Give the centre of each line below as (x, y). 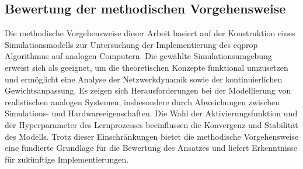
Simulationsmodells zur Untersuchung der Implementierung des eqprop (131, 44)
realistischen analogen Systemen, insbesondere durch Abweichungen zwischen (142, 101)
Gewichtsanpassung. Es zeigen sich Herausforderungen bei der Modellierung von (148, 90)
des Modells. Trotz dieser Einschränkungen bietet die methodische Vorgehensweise (152, 136)
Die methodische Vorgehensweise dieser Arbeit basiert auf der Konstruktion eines (150, 33)
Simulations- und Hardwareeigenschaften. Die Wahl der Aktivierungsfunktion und (151, 113)
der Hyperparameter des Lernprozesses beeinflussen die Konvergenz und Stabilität (151, 124)
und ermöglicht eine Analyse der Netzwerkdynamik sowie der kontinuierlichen (144, 79)
